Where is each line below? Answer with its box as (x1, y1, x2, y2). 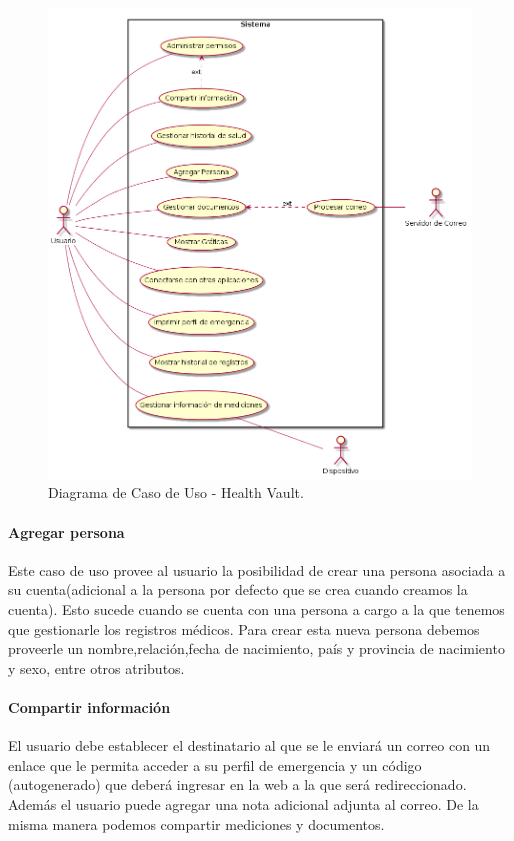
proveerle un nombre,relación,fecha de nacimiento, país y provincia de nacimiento (8, 638, 505, 659)
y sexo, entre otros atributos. (8, 657, 185, 678)
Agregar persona (8, 521, 125, 542)
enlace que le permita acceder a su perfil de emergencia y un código (8, 754, 422, 775)
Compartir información (8, 696, 171, 717)
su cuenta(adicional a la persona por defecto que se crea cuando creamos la (8, 579, 468, 600)
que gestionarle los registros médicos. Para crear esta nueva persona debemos (8, 618, 480, 639)
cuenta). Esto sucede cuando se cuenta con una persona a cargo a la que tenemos (8, 599, 505, 620)
